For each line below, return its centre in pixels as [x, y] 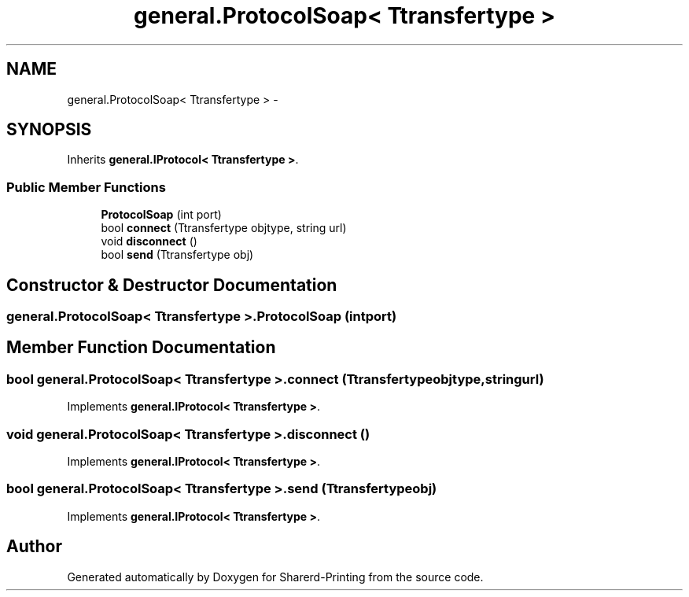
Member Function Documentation [141, 348]
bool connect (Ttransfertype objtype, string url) [224, 228]
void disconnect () [149, 241]
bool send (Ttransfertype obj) [177, 255]
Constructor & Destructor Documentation [172, 285]
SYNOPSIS [49, 130]
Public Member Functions [86, 187]
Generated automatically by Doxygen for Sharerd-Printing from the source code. [275, 577]
